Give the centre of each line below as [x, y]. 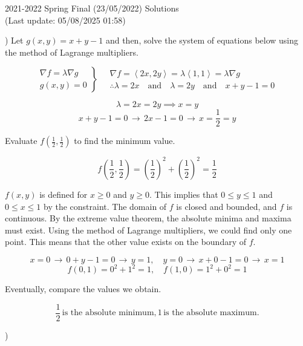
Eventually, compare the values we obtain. [83, 289]
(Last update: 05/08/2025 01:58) [65, 20]
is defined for [64, 194]
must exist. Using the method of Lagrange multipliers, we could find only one [148, 230]
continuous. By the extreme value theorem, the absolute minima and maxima [148, 218]
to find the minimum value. [125, 141]
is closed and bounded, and [226, 206]
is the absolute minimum [108, 313]
